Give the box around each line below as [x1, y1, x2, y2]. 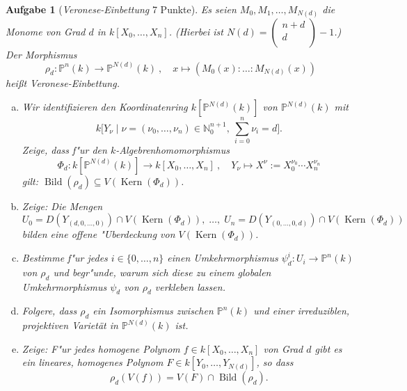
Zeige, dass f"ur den [22, 143, 107, 157]
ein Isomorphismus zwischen [93, 303, 214, 318]
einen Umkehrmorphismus [167, 250, 278, 265]
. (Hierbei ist [168, 24, 223, 38]
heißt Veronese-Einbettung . [6, 75, 120, 90]
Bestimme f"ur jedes [22, 250, 108, 265]
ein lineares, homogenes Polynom [22, 355, 163, 369]
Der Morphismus [6, 47, 77, 61]
